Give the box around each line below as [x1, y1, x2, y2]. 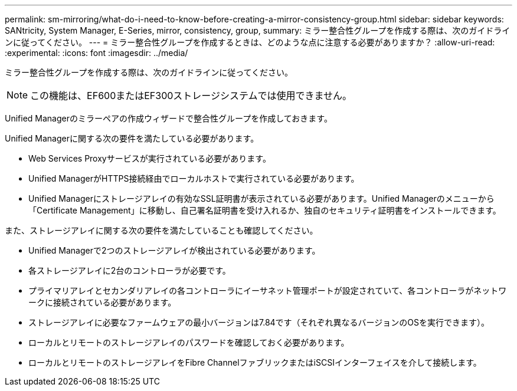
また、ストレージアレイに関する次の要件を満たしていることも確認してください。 [5, 225, 318, 235]
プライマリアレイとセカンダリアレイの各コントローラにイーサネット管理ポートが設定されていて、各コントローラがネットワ [28, 285, 507, 295]
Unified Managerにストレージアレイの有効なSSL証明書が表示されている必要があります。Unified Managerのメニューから [28, 193, 495, 203]
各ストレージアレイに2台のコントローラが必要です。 [28, 265, 231, 275]
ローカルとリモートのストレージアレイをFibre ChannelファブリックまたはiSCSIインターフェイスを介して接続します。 [28, 357, 482, 367]
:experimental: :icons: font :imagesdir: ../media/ [5, 48, 188, 58]
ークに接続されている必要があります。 [28, 297, 176, 307]
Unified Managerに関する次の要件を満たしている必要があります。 [5, 133, 259, 143]
